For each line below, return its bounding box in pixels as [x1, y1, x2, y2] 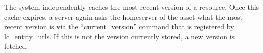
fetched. [4, 41, 28, 51]
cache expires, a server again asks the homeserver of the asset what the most [4, 11, 243, 22]
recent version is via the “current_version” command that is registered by [4, 21, 235, 32]
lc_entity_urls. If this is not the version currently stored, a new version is [4, 31, 235, 41]
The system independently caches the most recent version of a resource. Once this [4, 2, 259, 12]
